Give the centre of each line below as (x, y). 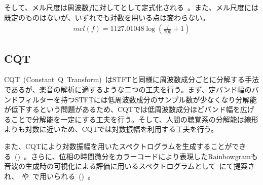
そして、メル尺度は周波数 (46, 7)
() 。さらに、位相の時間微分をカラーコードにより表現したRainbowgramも (136, 156)
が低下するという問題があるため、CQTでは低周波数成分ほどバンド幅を (122, 109)
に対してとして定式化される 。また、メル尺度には (175, 7)
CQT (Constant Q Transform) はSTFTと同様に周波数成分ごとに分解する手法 (131, 79)
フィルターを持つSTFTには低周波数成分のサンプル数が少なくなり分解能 (137, 99)
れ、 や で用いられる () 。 (50, 176)
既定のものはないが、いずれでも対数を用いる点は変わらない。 (107, 17)
